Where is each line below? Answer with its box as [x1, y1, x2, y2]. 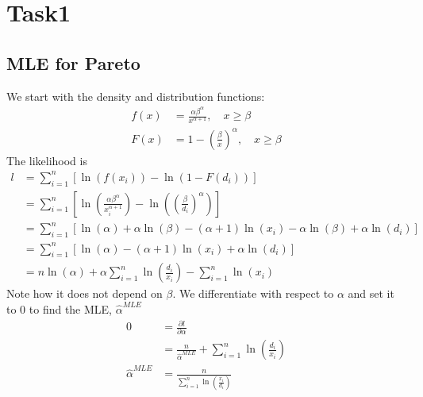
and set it [348, 285, 394, 302]
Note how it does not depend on [6, 285, 163, 302]
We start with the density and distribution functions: [6, 87, 265, 104]
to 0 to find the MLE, [6, 300, 113, 317]
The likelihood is [6, 152, 87, 168]
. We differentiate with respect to [172, 285, 334, 302]
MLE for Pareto [6, 50, 140, 75]
